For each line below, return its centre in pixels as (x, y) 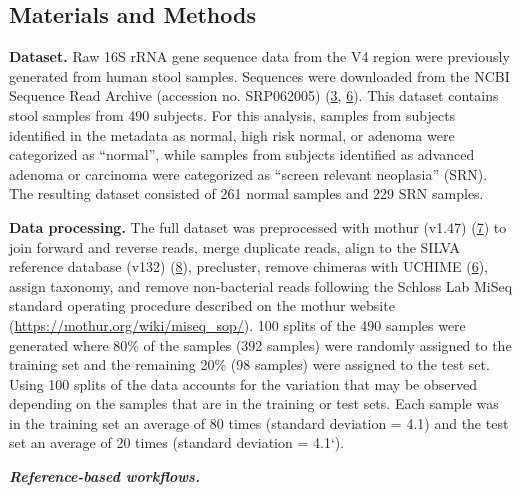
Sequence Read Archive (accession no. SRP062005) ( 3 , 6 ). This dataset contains (254, 95)
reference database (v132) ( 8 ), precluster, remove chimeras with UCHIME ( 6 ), (248, 266)
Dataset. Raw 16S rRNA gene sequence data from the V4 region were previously (259, 56)
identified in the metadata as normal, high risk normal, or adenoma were (232, 134)
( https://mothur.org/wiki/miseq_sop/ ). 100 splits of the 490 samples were (237, 324)
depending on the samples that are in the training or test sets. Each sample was (254, 403)
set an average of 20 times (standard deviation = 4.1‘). (177, 442)
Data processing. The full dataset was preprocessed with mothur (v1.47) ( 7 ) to (258, 226)
